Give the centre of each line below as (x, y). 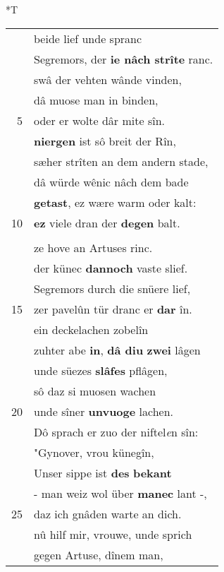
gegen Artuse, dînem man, (99, 554)
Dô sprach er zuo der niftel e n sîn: (116, 431)
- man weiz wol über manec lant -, (120, 493)
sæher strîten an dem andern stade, (121, 161)
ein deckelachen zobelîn (91, 329)
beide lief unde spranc (88, 38)
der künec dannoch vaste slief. (111, 268)
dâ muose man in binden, (96, 100)
